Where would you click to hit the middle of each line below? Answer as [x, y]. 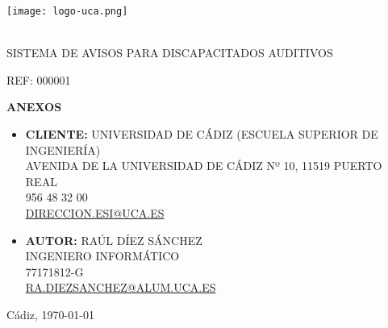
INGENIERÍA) [63, 149]
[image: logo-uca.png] [67, 11]
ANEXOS [34, 107]
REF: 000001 [39, 79]
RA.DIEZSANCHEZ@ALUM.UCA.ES [121, 287]
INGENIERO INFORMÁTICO [102, 256]
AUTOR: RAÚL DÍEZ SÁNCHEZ [114, 240]
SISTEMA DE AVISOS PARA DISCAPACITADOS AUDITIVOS [170, 53]
